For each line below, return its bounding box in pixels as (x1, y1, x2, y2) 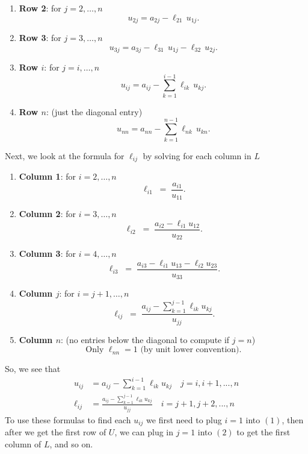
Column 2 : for (19, 207, 76, 220)
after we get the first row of (5, 425, 106, 438)
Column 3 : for (19, 247, 76, 260)
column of (5, 437, 42, 450)
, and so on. (49, 437, 93, 450)
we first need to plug (146, 413, 222, 426)
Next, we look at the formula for (5, 149, 125, 162)
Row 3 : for (19, 31, 61, 44)
